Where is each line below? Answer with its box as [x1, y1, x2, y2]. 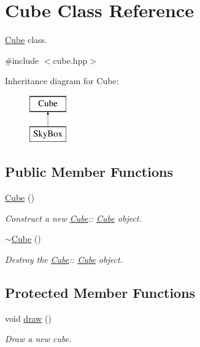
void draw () [5, 311, 52, 324]
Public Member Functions [5, 162, 173, 181]
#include [5, 53, 39, 66]
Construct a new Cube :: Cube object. [5, 211, 142, 224]
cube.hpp [53, 53, 88, 66]
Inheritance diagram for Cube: [5, 74, 119, 87]
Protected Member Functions [5, 283, 196, 302]
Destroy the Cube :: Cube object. [5, 253, 123, 266]
